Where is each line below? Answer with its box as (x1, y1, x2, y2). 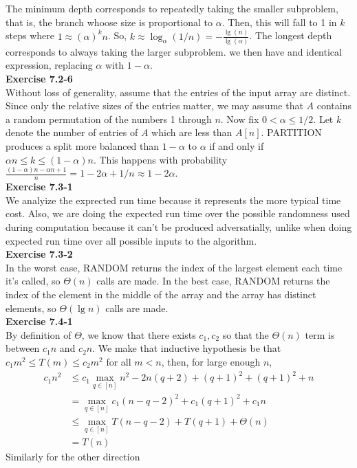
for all (106, 355, 131, 369)
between (6, 341, 40, 355)
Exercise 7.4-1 (6, 314, 73, 328)
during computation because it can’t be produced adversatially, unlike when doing (6, 220, 352, 234)
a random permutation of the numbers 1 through (6, 111, 212, 126)
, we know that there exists (81, 327, 196, 342)
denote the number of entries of (6, 125, 138, 140)
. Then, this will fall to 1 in (221, 14, 337, 29)
